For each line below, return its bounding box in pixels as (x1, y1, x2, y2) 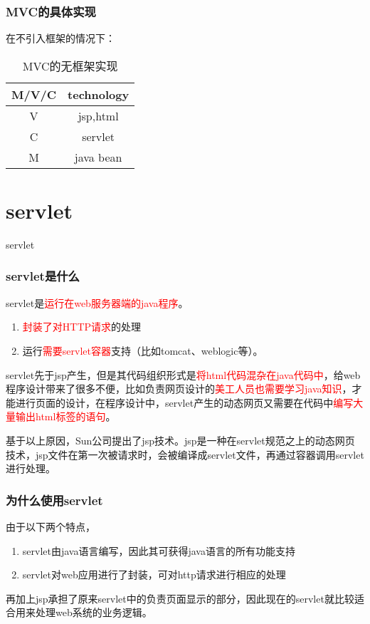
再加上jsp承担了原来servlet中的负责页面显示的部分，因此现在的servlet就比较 (6, 591, 354, 605)
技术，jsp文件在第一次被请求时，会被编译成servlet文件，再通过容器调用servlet (6, 447, 364, 462)
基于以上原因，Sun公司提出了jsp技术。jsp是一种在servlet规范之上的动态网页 (6, 432, 355, 447)
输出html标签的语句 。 (15, 409, 116, 424)
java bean (74, 148, 122, 165)
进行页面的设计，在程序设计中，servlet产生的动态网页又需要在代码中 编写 (15, 395, 354, 410)
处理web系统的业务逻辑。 (35, 605, 152, 620)
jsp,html (78, 107, 119, 124)
